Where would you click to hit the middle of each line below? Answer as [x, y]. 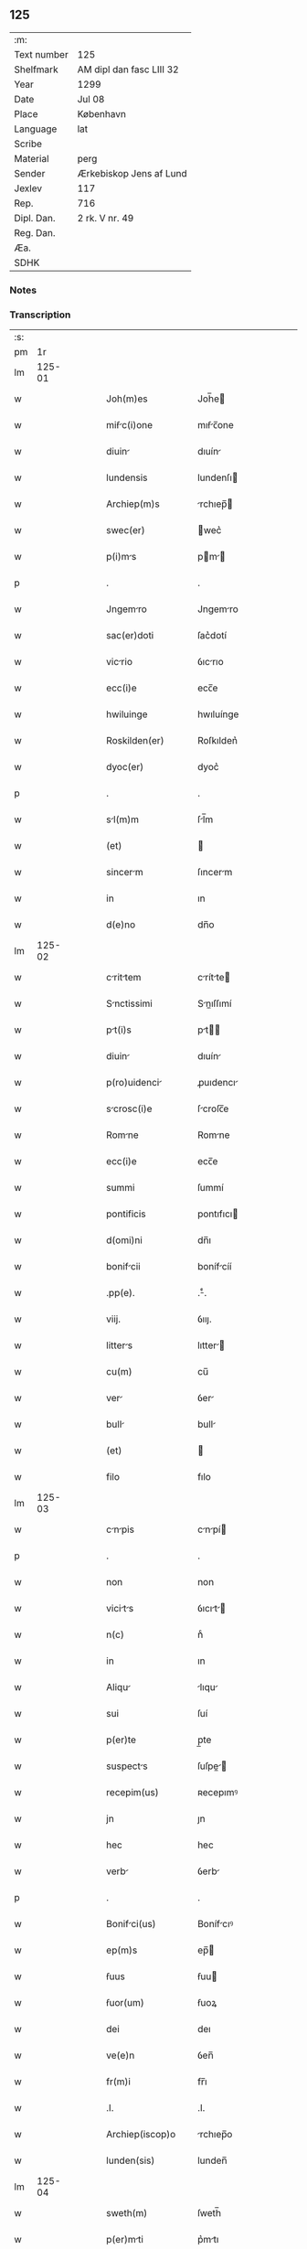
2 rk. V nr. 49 [106, 218]
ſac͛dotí [212, 636]
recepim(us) [132, 1793]
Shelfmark [36, 70]
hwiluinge [127, 714]
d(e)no [121, 925]
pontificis [126, 1214]
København [101, 113]
